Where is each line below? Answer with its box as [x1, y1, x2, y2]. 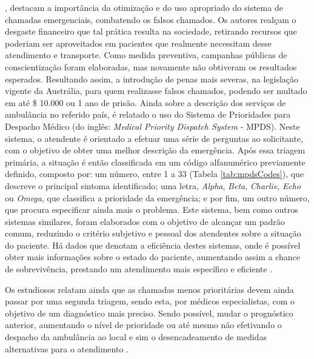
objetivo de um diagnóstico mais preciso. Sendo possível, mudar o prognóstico [5, 306, 293, 319]
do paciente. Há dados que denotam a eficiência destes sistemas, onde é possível [5, 238, 301, 251]
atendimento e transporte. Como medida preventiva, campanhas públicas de [5, 49, 287, 61]
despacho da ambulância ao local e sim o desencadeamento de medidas [5, 330, 267, 343]
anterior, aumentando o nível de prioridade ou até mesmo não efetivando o [5, 318, 282, 331]
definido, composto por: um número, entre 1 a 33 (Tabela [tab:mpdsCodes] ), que [5, 167, 304, 180]
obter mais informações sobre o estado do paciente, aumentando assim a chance [5, 250, 301, 263]
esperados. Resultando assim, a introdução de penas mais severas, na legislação [5, 72, 299, 85]
